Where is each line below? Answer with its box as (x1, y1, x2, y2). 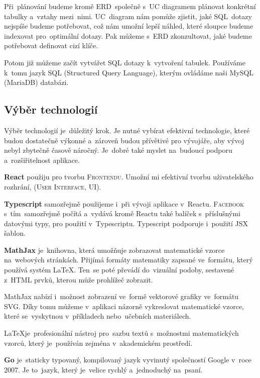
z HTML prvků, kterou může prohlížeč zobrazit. (4, 274, 153, 285)
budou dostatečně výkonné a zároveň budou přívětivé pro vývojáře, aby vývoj (4, 135, 244, 145)
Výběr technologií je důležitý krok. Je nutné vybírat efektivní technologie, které (4, 125, 250, 135)
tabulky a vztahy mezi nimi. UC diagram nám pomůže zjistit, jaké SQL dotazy (4, 11, 252, 21)
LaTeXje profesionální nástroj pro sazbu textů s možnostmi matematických (4, 328, 239, 338)
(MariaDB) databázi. (4, 77, 69, 87)
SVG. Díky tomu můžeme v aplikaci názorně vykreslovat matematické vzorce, (4, 301, 244, 311)
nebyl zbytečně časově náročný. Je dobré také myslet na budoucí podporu (4, 145, 232, 155)
